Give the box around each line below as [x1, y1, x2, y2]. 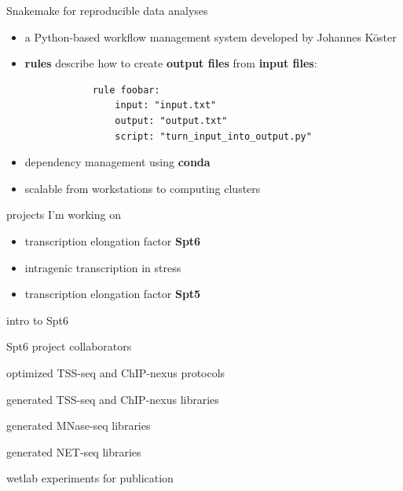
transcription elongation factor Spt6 [24, 232, 201, 249]
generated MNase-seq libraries [6, 417, 151, 434]
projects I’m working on [6, 206, 121, 223]
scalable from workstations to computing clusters [24, 180, 261, 196]
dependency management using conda [24, 154, 211, 170]
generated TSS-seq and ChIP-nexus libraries [6, 391, 219, 407]
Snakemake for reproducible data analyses [6, 2, 208, 18]
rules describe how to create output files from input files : [24, 55, 317, 71]
